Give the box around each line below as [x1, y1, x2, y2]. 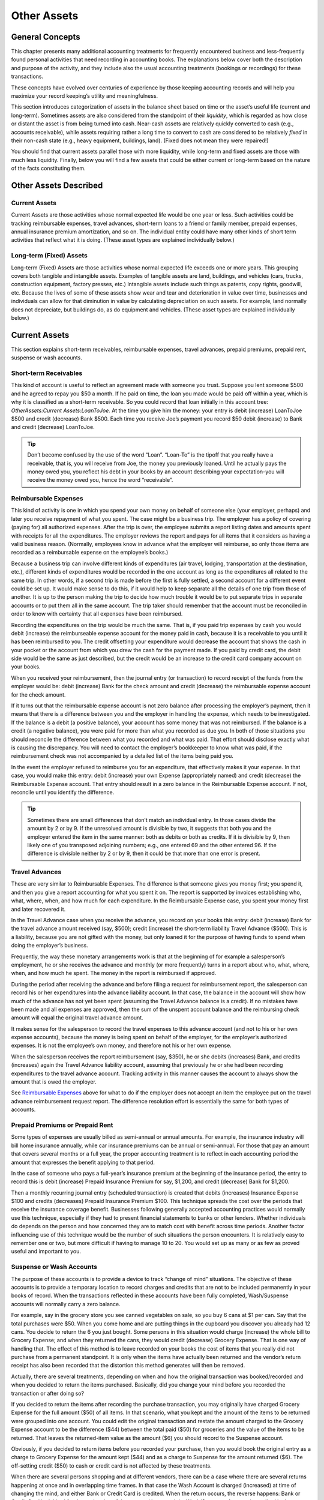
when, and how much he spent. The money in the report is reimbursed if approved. [11, 970, 217, 977]
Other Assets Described [11, 180, 103, 190]
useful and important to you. [11, 1248, 81, 1255]
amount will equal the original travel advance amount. [11, 1014, 143, 1021]
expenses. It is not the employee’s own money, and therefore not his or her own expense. [11, 1042, 232, 1049]
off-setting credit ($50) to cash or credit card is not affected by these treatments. [11, 1462, 212, 1469]
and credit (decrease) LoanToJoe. [11, 424, 95, 431]
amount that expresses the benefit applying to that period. [11, 1159, 155, 1166]
